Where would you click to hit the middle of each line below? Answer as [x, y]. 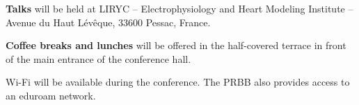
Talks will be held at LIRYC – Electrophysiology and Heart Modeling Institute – [179, 8]
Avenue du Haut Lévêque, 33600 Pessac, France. [108, 22]
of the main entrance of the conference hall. [98, 58]
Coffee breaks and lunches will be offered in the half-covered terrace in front [176, 45]
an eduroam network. [51, 95]
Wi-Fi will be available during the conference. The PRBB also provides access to [178, 82]
